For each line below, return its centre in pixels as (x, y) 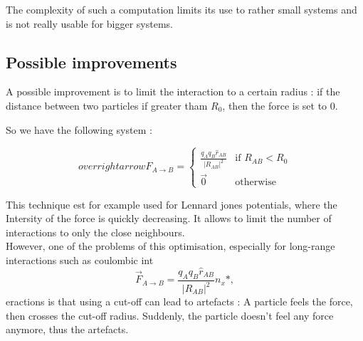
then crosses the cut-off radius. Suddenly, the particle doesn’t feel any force (170, 315)
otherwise (256, 183)
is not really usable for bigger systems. (89, 23)
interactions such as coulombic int (80, 260)
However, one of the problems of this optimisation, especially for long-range (170, 246)
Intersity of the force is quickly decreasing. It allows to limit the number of (169, 218)
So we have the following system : (79, 129)
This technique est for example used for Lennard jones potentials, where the (172, 204)
